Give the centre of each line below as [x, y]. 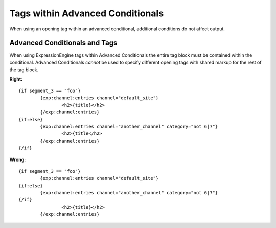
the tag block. [24, 70]
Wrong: [18, 159]
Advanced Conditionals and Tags [63, 43]
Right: [16, 79]
